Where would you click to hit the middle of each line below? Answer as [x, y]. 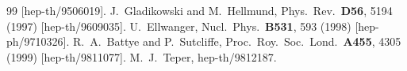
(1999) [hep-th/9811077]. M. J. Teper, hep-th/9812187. [142, 56]
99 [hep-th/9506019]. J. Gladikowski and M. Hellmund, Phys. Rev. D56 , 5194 [200, 10]
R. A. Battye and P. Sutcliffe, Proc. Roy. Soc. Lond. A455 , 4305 [237, 41]
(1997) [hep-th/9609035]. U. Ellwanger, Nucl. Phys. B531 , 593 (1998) [179, 26]
